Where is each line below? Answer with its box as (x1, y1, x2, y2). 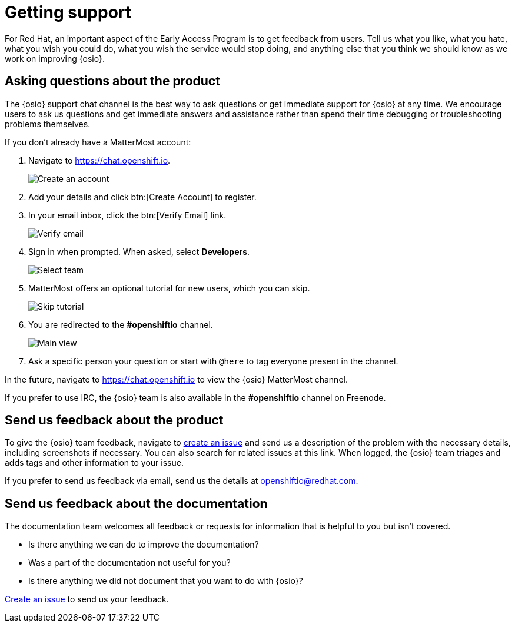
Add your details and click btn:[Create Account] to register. (28, 191, 257, 202)
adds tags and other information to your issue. (5, 457, 184, 468)
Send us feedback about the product (5, 413, 224, 428)
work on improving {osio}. (5, 53, 105, 64)
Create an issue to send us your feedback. (5, 594, 169, 605)
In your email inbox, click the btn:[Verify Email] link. (28, 210, 227, 220)
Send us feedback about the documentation (5, 496, 268, 511)
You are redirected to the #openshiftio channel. (28, 319, 213, 330)
